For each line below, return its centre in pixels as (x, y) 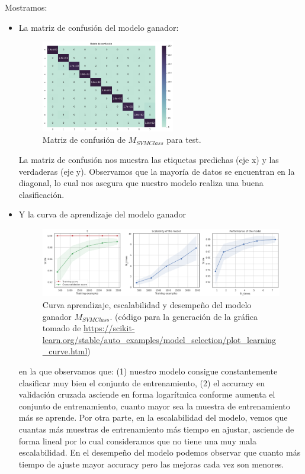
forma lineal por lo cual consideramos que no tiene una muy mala (138, 441)
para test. (184, 140)
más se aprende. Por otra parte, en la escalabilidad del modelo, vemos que (153, 417)
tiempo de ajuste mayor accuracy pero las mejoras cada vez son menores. (151, 464)
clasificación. (41, 194)
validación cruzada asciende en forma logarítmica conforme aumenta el (147, 394)
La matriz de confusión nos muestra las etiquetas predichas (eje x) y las (149, 159)
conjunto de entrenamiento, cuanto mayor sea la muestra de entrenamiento (154, 406)
